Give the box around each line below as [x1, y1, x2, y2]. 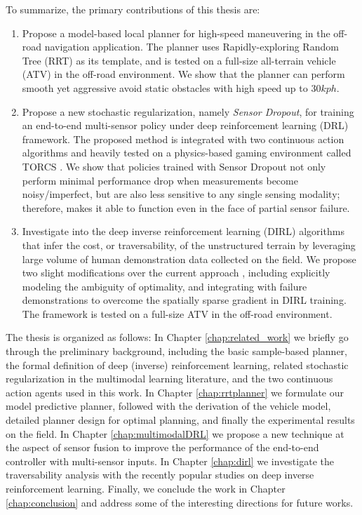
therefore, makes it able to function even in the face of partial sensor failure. [22, 200, 350, 215]
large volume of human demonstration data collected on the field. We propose [22, 251, 356, 266]
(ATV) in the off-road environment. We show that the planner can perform [22, 67, 345, 81]
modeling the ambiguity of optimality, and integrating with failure [22, 279, 307, 293]
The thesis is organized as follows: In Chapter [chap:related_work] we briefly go [6, 330, 349, 345]
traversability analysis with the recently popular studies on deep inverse [6, 467, 314, 482]
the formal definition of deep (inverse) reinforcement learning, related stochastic [6, 357, 349, 372]
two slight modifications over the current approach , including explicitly [22, 265, 330, 280]
